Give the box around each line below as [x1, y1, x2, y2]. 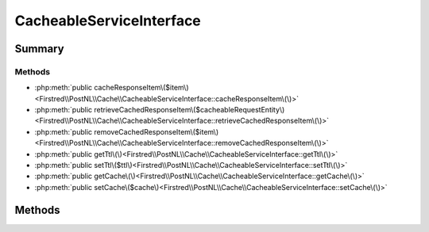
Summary [14, 42, 64, 55]
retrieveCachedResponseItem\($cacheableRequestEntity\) [94, 105, 285, 115]
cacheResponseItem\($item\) [94, 83, 190, 93]
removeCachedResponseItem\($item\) [94, 127, 219, 136]
